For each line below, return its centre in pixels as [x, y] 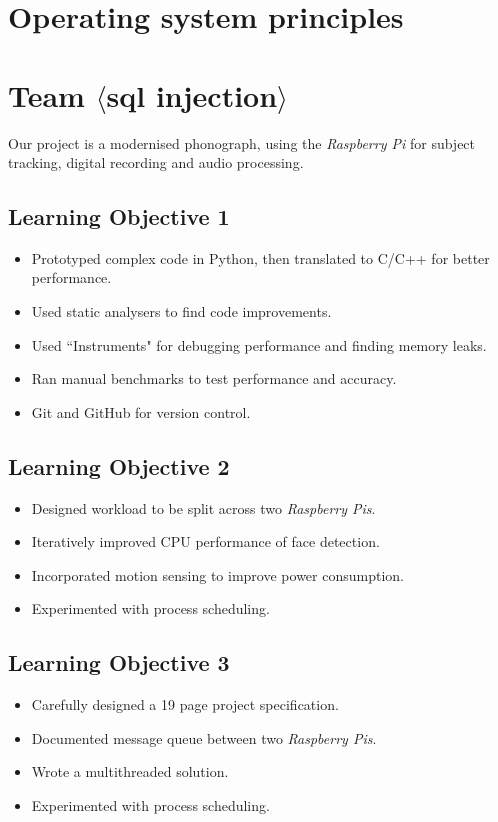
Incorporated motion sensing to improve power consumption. [217, 574]
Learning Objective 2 [119, 465]
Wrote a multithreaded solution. [130, 771]
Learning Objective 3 [119, 662]
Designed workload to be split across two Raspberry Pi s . [203, 507]
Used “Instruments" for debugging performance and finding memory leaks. [259, 344]
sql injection [192, 94]
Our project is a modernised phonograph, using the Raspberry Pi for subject [242, 142]
